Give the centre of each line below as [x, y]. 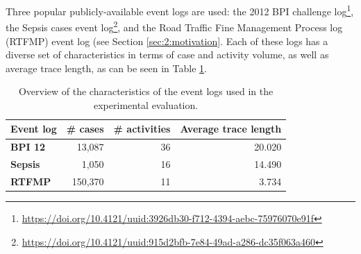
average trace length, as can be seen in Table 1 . [106, 68]
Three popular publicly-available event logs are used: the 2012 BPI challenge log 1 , [180, 10]
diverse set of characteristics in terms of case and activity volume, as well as [167, 54]
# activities [142, 129]
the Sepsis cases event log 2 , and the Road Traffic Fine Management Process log [174, 26]
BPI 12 [28, 147]
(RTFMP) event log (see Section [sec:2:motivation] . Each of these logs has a [167, 41]
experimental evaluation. [146, 104]
